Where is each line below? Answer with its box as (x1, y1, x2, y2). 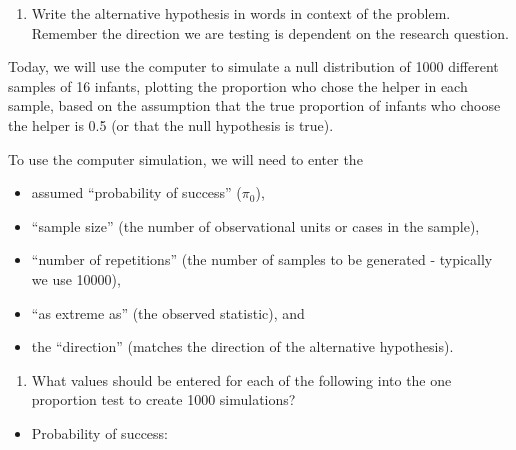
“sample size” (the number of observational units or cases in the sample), (31, 215, 480, 236)
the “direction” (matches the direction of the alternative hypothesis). (31, 336, 454, 357)
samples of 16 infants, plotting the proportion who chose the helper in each (8, 75, 468, 96)
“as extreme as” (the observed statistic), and (31, 302, 305, 323)
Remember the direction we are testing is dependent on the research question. (31, 22, 509, 43)
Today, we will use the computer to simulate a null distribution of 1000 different (8, 56, 499, 77)
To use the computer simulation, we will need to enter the (8, 148, 363, 169)
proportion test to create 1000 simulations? (31, 389, 296, 410)
